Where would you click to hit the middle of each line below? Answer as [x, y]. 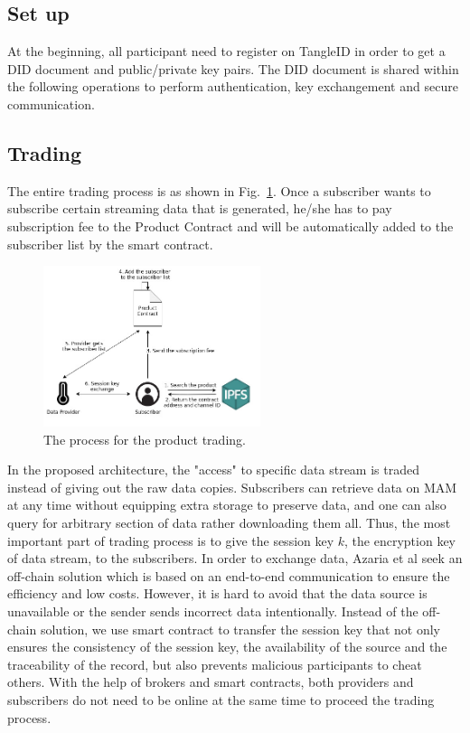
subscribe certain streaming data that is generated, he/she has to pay [200, 208]
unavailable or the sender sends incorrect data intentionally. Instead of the [213, 611]
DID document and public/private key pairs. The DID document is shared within [233, 68]
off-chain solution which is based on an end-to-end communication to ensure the [229, 575]
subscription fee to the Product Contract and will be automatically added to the [230, 226]
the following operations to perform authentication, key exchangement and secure [233, 86]
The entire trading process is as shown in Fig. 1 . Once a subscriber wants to [219, 190]
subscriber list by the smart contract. [110, 244]
